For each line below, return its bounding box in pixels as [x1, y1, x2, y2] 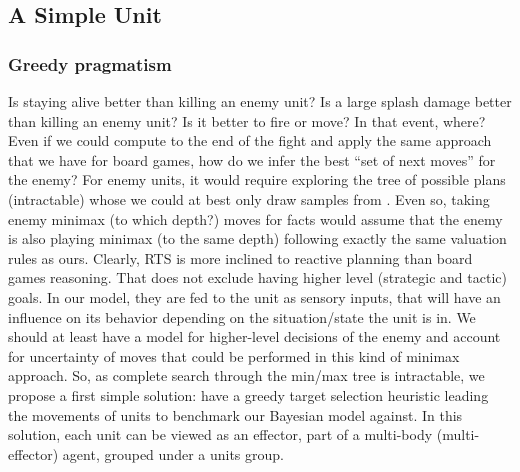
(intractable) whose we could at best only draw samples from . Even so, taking [8, 188, 490, 209]
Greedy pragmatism [8, 51, 172, 76]
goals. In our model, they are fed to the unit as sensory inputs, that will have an [8, 286, 501, 307]
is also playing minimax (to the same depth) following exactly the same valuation [8, 228, 507, 249]
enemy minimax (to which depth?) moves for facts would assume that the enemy [8, 208, 503, 229]
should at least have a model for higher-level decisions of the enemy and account [8, 326, 501, 347]
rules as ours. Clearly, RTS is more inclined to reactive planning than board [8, 247, 473, 268]
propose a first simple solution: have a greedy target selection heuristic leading [8, 384, 489, 405]
